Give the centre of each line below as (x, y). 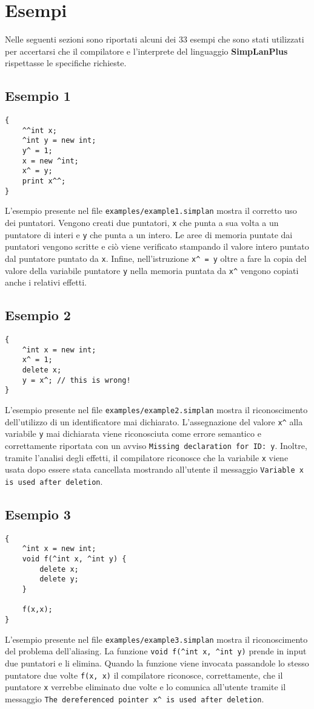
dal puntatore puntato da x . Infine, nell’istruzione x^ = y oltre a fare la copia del (156, 258)
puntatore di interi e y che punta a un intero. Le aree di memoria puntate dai (149, 234)
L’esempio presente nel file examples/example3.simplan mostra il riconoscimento (156, 639)
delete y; (59, 579)
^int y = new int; (59, 141)
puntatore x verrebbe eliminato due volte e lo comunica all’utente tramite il (145, 687)
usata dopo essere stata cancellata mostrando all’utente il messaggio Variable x (154, 469)
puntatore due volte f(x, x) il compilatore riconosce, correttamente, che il (144, 675)
